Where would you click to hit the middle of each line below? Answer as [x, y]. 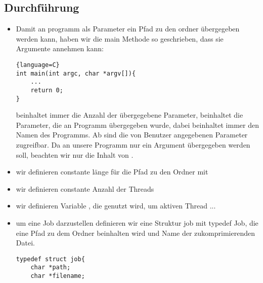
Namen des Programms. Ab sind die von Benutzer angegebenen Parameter [132, 135]
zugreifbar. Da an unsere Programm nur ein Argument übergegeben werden [133, 145]
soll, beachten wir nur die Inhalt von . [75, 154]
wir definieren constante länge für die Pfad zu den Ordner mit [112, 172]
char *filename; [58, 276]
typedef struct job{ [50, 259]
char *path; [51, 268]
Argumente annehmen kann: [60, 48]
